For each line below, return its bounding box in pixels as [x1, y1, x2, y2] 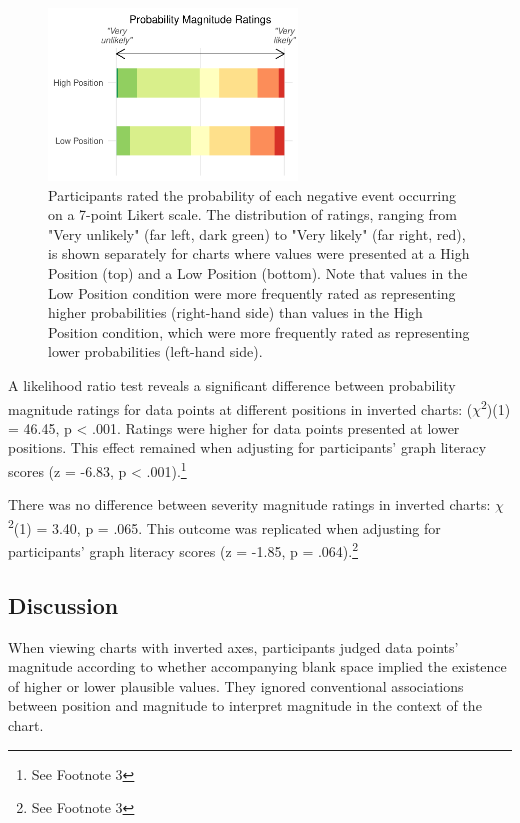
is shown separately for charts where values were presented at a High [48, 243, 470, 264]
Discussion [8, 589, 119, 620]
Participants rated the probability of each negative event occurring [48, 184, 457, 205]
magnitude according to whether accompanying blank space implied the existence [8, 656, 507, 677]
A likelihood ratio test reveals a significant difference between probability [8, 375, 456, 395]
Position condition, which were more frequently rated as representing [48, 321, 470, 342]
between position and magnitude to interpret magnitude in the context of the [8, 695, 482, 716]
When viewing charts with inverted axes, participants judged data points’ [8, 636, 459, 657]
